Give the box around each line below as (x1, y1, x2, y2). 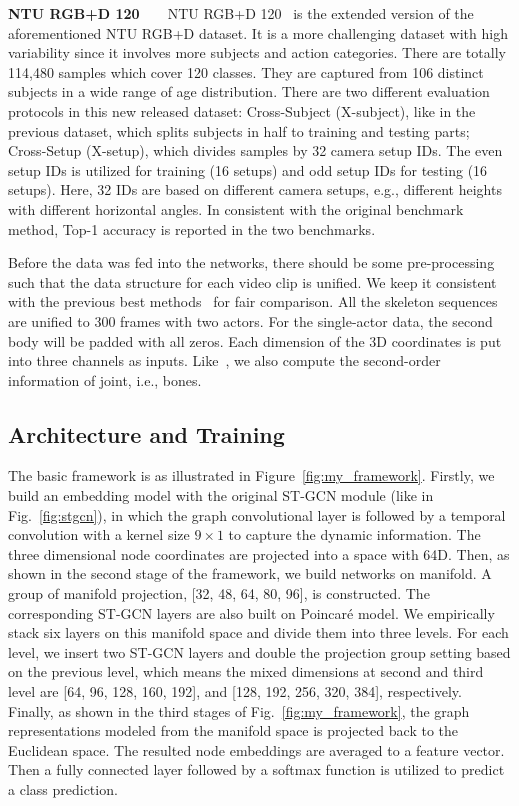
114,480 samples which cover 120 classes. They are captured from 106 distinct (8, 61, 484, 82)
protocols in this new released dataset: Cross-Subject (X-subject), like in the (8, 100, 476, 121)
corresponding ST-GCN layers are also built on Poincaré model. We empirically (8, 602, 495, 623)
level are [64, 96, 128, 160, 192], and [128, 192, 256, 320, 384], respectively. (8, 681, 462, 702)
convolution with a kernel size (8, 524, 190, 545)
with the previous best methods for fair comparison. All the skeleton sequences (8, 291, 498, 312)
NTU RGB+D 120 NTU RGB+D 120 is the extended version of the (8, 3, 474, 23)
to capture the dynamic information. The (228, 524, 481, 545)
